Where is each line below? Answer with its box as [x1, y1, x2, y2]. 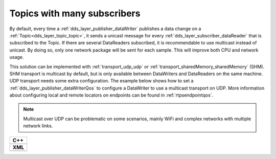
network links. [23, 123, 53, 129]
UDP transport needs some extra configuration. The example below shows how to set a [9, 78, 194, 84]
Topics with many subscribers [9, 8, 141, 19]
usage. [9, 54, 24, 60]
